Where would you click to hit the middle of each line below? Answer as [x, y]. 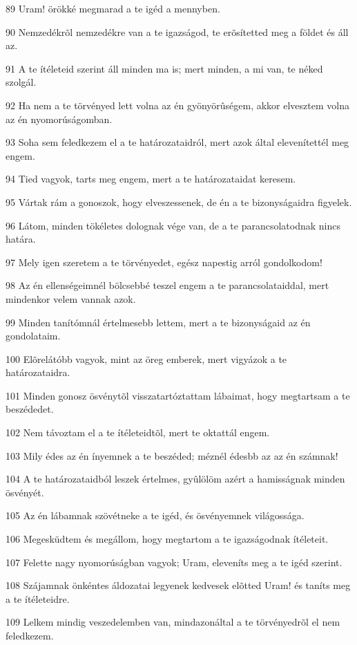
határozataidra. [38, 372]
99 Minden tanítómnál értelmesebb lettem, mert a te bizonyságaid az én [158, 322]
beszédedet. [30, 409]
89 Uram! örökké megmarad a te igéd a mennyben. [113, 8]
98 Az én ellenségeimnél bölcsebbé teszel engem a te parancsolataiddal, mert [167, 285]
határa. [21, 239]
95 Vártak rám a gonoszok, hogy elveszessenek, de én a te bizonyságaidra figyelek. [179, 202]
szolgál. [21, 82]
